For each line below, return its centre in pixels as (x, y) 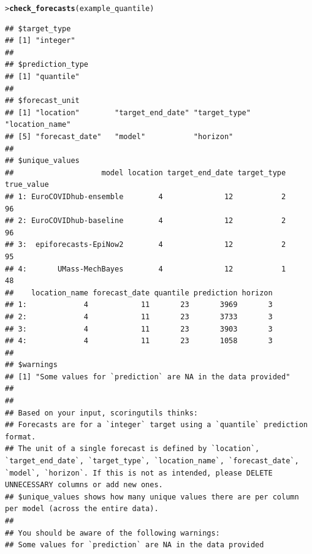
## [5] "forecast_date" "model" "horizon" (119, 137)
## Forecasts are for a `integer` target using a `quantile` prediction (156, 425)
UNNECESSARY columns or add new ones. (84, 485)
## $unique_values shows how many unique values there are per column (152, 497)
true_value (27, 185)
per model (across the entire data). (82, 509)
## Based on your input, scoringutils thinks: (101, 413)
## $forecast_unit (42, 101)
